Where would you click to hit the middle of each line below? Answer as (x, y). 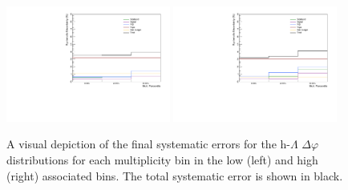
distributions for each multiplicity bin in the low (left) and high (162, 160)
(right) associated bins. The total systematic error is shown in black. (175, 175)
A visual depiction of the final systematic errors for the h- (148, 144)
